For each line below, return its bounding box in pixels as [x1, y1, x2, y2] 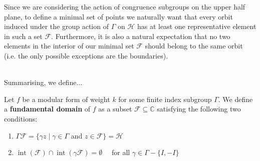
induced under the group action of [4, 21, 109, 31]
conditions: [4, 113, 38, 123]
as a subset [98, 103, 132, 114]
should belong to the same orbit [145, 40, 243, 51]
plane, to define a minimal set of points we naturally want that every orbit [4, 11, 233, 21]
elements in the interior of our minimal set [4, 40, 134, 51]
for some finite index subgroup [118, 93, 212, 104]
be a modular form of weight [22, 93, 110, 104]
